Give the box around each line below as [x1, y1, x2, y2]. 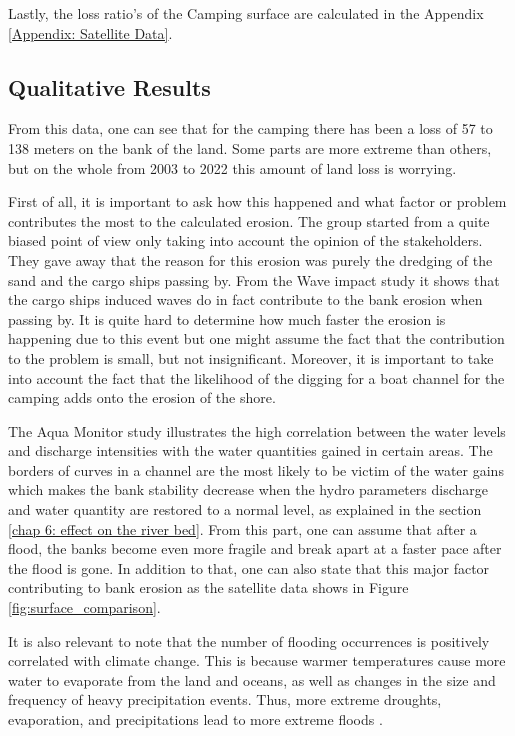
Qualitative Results [8, 71, 211, 102]
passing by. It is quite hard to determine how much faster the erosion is [8, 308, 446, 329]
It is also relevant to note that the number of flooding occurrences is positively [8, 630, 490, 651]
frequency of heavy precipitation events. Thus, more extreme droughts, [8, 689, 442, 710]
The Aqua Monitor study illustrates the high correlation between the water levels [8, 420, 506, 441]
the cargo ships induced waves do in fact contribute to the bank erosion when [8, 289, 483, 310]
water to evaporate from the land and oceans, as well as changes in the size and [8, 669, 496, 690]
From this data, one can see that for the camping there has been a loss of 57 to [8, 118, 493, 139]
